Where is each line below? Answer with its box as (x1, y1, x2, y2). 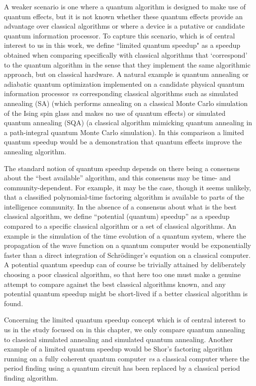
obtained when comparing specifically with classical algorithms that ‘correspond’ (4, 49, 248, 60)
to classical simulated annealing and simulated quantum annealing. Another (4, 334, 233, 344)
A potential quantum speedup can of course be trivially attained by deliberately (4, 259, 246, 270)
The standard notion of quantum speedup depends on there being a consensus (4, 163, 240, 173)
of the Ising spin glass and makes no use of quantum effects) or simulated (4, 107, 225, 118)
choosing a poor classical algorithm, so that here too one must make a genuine (4, 269, 241, 280)
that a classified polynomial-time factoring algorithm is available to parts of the (4, 192, 245, 202)
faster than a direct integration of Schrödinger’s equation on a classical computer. (4, 249, 251, 260)
